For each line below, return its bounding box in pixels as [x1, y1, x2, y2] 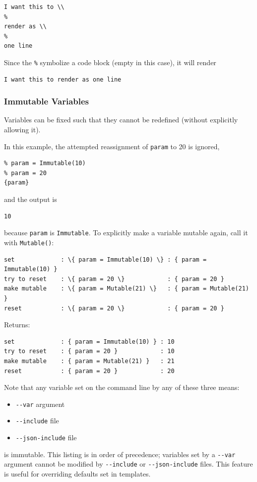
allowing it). [4, 124, 41, 135]
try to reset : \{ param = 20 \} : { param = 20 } [4, 275, 224, 283]
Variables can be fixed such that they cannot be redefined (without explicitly [4, 114, 238, 125]
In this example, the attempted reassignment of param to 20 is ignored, [4, 141, 220, 151]
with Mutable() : [4, 237, 54, 247]
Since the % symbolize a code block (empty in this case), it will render [4, 57, 216, 67]
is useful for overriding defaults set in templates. [4, 468, 151, 479]
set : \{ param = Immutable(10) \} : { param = [4, 256, 207, 263]
